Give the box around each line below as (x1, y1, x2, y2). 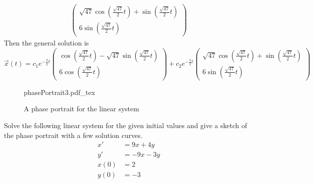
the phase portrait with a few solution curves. (4, 130, 143, 140)
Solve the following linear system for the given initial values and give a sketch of (4, 120, 247, 131)
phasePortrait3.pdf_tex (24, 87, 95, 97)
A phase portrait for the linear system (24, 103, 139, 114)
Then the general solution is (4, 38, 89, 48)
